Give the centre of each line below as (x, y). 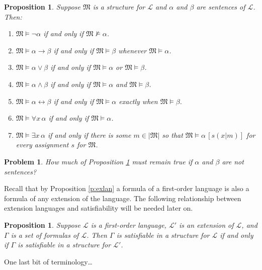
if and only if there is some (89, 134)
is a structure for (119, 7)
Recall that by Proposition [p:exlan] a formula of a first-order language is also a (127, 188)
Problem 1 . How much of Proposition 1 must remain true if (98, 161)
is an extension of (206, 224)
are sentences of (221, 7)
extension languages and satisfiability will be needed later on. (99, 208)
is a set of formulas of (45, 235)
